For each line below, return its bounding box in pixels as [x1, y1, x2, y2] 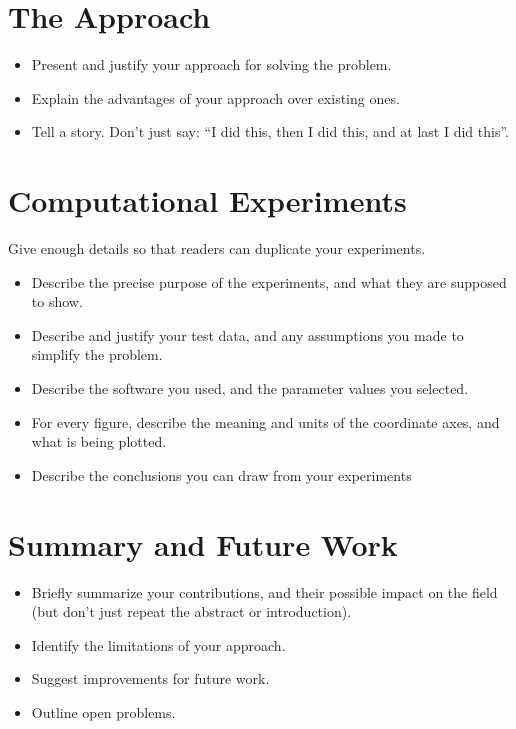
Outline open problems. [31, 701, 176, 722]
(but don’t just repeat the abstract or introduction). [31, 601, 352, 622]
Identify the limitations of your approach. [31, 634, 286, 655]
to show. [31, 291, 83, 312]
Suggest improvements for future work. [31, 668, 270, 689]
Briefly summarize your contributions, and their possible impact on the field [31, 581, 498, 602]
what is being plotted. [31, 431, 167, 452]
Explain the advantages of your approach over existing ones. [31, 87, 400, 108]
